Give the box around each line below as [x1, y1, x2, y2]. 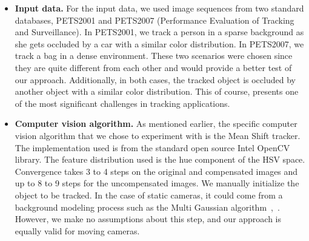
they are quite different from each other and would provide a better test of [15, 61, 292, 73]
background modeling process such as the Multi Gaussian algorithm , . [15, 200, 280, 213]
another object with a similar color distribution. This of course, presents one [15, 85, 299, 98]
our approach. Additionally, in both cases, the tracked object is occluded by [15, 73, 296, 86]
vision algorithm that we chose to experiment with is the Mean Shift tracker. [15, 129, 301, 141]
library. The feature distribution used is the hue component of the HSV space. [15, 153, 305, 166]
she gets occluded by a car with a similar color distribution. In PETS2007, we [15, 37, 304, 50]
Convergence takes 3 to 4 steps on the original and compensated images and [15, 165, 298, 177]
